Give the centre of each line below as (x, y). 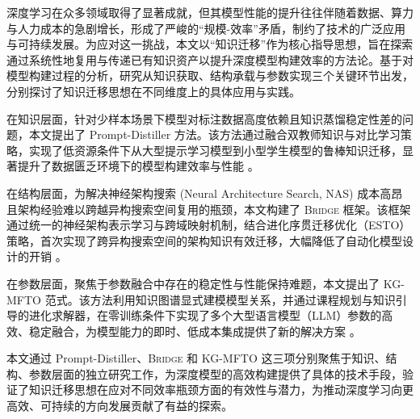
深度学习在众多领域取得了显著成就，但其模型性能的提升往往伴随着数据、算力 (210, 12)
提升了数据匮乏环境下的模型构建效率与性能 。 (138, 166)
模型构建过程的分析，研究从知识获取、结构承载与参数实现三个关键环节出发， (210, 75)
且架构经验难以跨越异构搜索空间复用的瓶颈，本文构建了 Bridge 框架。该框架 (209, 209)
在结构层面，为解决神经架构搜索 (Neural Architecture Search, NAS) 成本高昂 (205, 193)
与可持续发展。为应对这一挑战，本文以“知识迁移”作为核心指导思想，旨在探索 (210, 44)
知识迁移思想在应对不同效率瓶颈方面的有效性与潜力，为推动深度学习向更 (221, 390)
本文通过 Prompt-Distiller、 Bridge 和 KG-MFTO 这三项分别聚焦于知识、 (196, 358)
